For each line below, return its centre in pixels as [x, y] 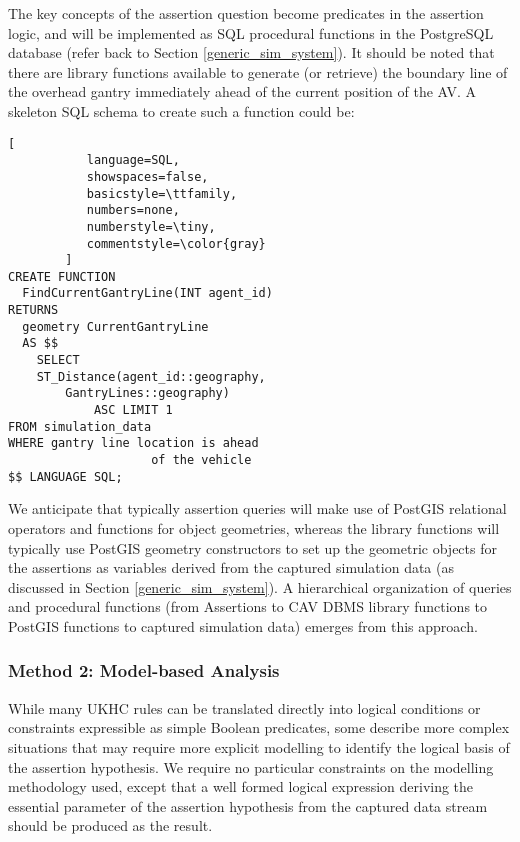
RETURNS [33, 310]
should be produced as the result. [110, 825]
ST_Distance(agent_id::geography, [151, 376]
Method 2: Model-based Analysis [144, 670]
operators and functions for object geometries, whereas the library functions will [254, 527]
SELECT [58, 360]
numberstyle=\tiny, [151, 226]
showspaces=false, [147, 176]
